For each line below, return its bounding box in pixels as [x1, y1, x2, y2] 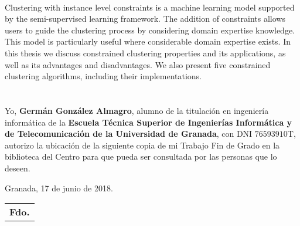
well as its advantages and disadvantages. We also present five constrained [5, 58, 271, 70]
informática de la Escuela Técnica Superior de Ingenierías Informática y [5, 116, 292, 128]
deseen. [5, 161, 30, 174]
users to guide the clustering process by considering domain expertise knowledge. [5, 23, 295, 36]
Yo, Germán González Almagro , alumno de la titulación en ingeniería [5, 104, 269, 116]
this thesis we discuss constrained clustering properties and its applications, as [5, 46, 286, 59]
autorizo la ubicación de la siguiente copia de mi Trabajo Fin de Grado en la [5, 139, 280, 151]
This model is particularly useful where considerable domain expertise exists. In [5, 35, 291, 48]
